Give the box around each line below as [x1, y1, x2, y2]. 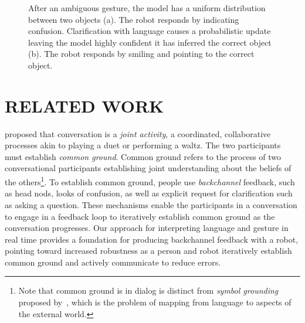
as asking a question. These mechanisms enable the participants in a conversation [5, 198, 297, 210]
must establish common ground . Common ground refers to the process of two [5, 150, 282, 162]
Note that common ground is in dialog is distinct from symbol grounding [18, 284, 279, 297]
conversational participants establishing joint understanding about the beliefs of [5, 162, 292, 174]
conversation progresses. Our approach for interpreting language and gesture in [5, 222, 289, 234]
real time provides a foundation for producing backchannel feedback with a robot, [5, 233, 299, 245]
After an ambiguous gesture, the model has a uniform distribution [28, 2, 266, 13]
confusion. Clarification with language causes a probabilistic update [28, 25, 271, 37]
